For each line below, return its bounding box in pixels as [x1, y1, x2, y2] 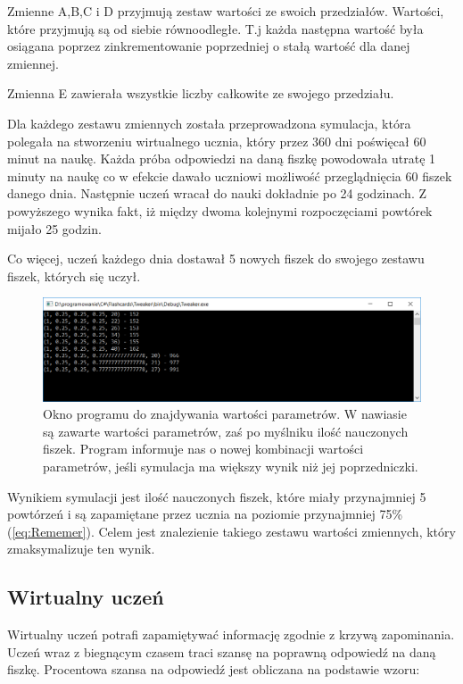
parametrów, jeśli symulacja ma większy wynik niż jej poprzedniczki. [43, 457, 418, 476]
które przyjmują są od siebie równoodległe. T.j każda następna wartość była [7, 19, 424, 38]
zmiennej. [7, 54, 59, 72]
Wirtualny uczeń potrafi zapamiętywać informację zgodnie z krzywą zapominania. [7, 625, 455, 644]
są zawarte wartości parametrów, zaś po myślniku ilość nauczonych [43, 421, 409, 440]
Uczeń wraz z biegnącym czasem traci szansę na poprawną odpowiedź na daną [7, 642, 436, 661]
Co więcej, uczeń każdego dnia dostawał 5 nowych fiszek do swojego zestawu [7, 249, 425, 268]
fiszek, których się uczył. [7, 266, 141, 285]
